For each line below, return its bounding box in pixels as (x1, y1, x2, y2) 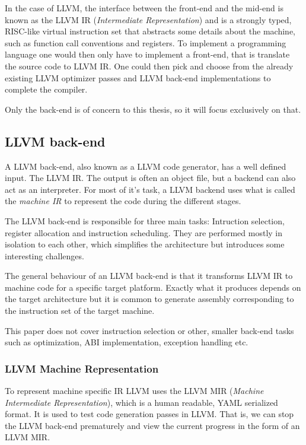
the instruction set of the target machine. (5, 304, 155, 317)
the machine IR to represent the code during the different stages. (5, 195, 241, 207)
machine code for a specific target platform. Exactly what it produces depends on (5, 281, 301, 293)
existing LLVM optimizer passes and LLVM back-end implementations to (5, 71, 271, 84)
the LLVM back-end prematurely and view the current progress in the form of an (5, 419, 300, 431)
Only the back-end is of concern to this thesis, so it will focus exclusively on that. (5, 103, 301, 115)
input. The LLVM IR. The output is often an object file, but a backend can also (5, 171, 296, 184)
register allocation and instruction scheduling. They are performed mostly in (5, 226, 283, 239)
